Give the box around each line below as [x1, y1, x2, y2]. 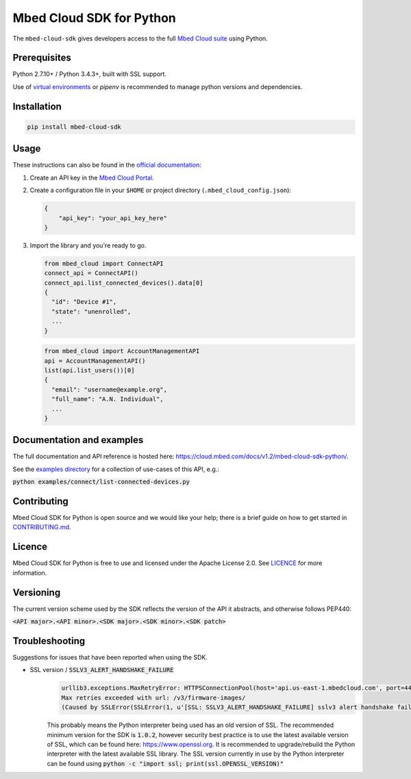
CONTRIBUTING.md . [12, 523, 71, 531]
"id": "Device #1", [51, 298, 117, 306]
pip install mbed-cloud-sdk [27, 123, 121, 130]
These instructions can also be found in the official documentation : [12, 161, 202, 169]
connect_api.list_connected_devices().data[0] [44, 278, 203, 287]
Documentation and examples [12, 434, 144, 446]
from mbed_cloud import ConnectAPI [44, 259, 164, 267]
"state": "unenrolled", [51, 307, 132, 315]
